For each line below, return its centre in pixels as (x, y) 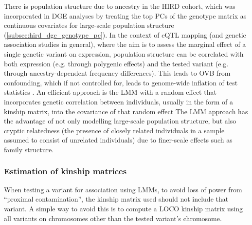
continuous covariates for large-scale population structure (89, 25)
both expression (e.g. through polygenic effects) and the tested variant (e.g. (116, 63)
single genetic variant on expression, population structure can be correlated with (124, 53)
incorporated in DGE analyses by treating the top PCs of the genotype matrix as (125, 15)
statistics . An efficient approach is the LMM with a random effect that (110, 92)
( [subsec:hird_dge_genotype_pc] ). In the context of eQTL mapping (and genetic (125, 34)
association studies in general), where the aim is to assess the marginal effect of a (125, 44)
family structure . (29, 149)
